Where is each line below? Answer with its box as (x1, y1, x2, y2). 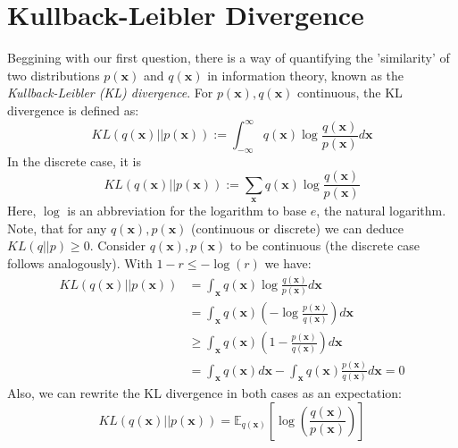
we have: (264, 254, 312, 273)
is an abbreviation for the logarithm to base (67, 201, 307, 220)
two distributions (7, 65, 100, 84)
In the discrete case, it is (7, 151, 141, 170)
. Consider (89, 236, 146, 255)
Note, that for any (7, 218, 107, 237)
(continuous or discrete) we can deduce (191, 218, 404, 237)
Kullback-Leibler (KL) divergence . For (7, 83, 213, 102)
